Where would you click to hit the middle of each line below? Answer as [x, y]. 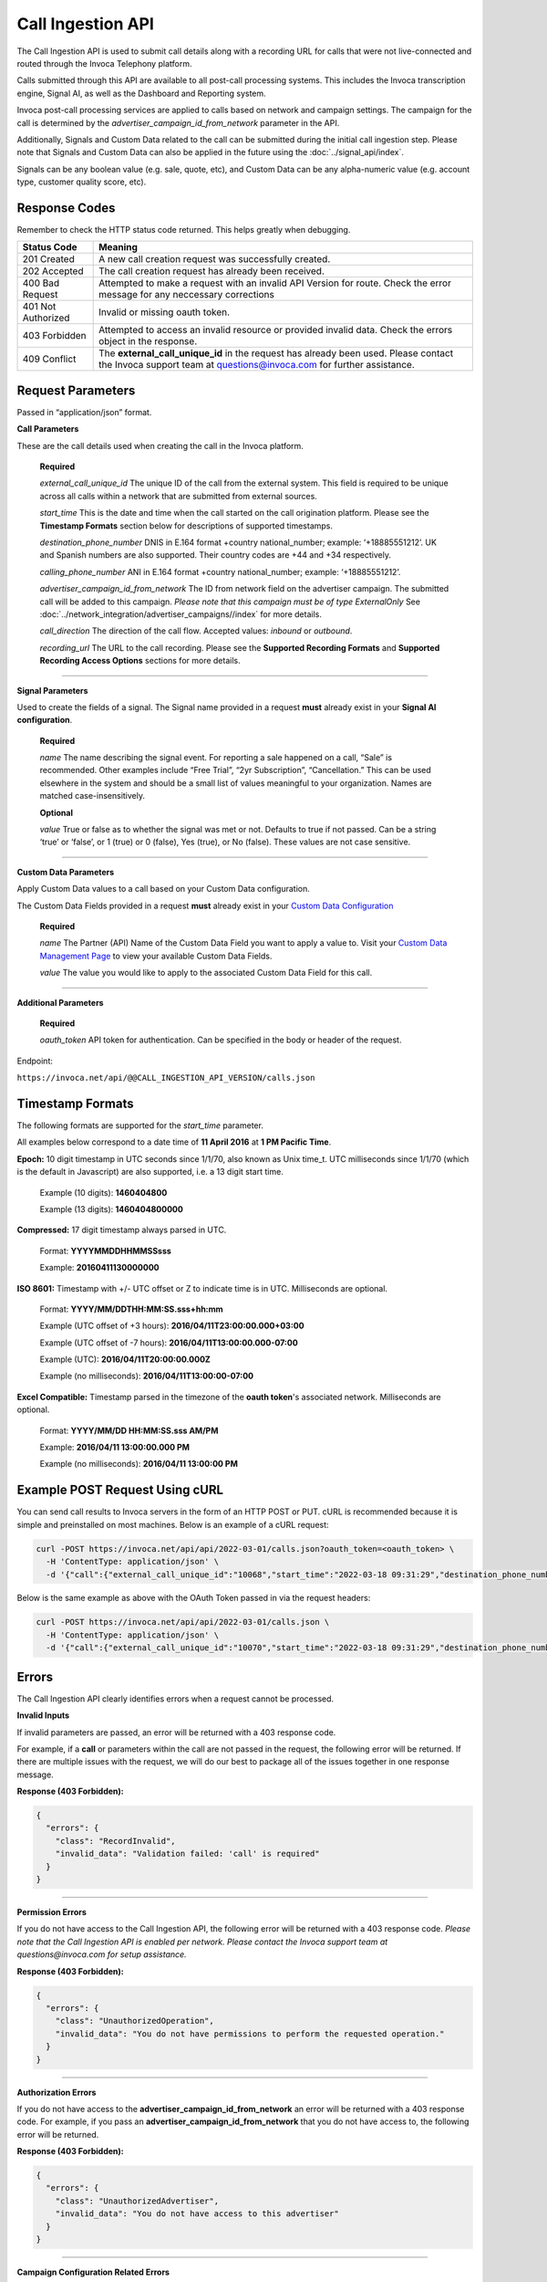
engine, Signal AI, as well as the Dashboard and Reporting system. [141, 93]
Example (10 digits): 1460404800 [103, 1192]
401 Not [39, 307]
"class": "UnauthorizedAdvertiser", [137, 2201]
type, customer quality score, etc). [82, 182]
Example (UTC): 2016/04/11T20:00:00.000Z [125, 1359]
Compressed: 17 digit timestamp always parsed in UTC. [122, 1230]
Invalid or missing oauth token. [165, 312]
